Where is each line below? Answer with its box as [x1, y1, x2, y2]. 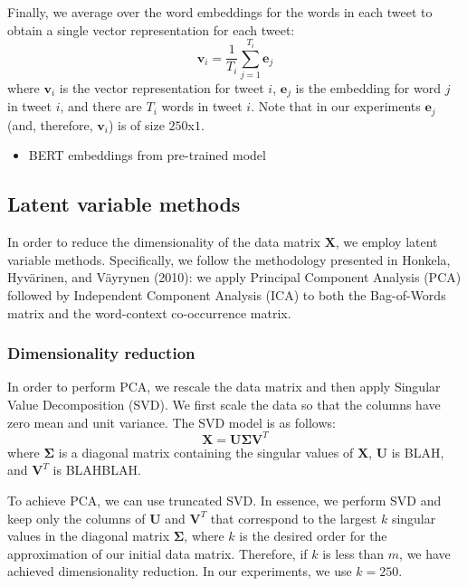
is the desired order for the [239, 526, 387, 545]
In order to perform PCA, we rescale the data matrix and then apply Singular [7, 377, 441, 396]
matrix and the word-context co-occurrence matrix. [7, 303, 291, 322]
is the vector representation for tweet [59, 78, 264, 97]
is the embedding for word [295, 78, 441, 97]
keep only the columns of [7, 508, 146, 527]
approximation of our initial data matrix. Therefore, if [7, 543, 308, 562]
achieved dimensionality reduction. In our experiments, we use [7, 562, 352, 581]
